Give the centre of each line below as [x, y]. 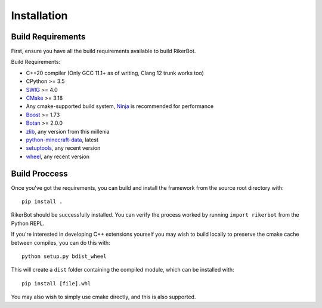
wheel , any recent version [58, 156]
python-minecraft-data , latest [62, 140]
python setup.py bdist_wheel [64, 256]
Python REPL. [28, 223]
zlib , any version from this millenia [68, 131]
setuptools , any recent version [63, 148]
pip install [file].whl [56, 283]
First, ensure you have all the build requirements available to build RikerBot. [103, 51]
